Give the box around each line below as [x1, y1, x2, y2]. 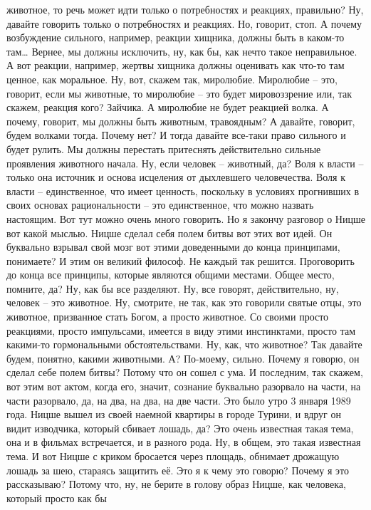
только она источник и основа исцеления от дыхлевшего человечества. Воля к [6, 170, 346, 184]
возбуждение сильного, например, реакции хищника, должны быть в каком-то [6, 30, 345, 45]
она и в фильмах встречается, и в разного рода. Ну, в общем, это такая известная [6, 434, 361, 449]
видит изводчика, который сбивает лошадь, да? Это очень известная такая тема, [6, 420, 354, 435]
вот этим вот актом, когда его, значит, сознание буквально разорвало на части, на [6, 379, 361, 394]
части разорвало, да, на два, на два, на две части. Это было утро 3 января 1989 [6, 392, 351, 407]
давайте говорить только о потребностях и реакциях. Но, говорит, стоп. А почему [6, 16, 362, 31]
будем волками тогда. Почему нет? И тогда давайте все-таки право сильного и [6, 127, 346, 142]
